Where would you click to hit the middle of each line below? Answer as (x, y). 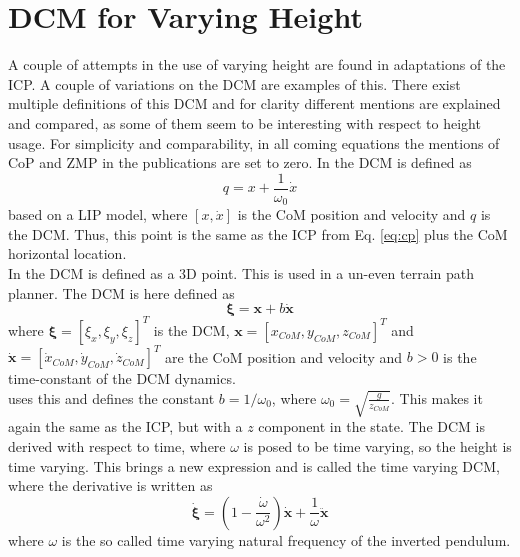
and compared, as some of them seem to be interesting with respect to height (244, 122)
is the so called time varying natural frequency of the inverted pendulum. (286, 539)
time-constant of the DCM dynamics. (122, 378)
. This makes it (437, 397)
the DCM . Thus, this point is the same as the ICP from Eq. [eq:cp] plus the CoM (258, 233)
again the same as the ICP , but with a (125, 426)
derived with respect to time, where (117, 446)
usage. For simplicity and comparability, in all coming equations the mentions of (254, 142)
